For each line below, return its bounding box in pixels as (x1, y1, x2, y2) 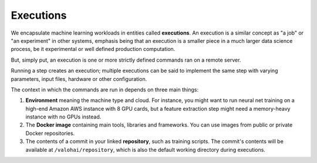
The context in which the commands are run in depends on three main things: (11, 86, 199, 93)
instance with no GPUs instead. (25, 113, 102, 120)
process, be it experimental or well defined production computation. (11, 46, 176, 53)
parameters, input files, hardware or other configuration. (11, 75, 147, 82)
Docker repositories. (25, 130, 75, 137)
